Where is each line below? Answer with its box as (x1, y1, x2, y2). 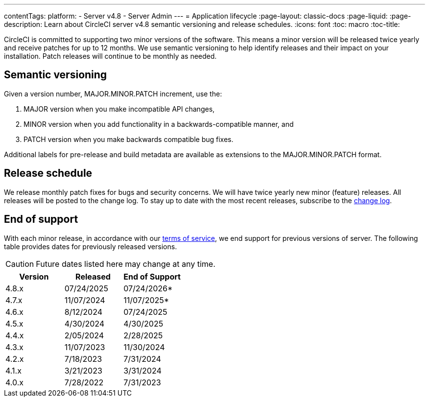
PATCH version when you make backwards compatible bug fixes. (24, 135, 234, 143)
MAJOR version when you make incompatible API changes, (24, 104, 215, 113)
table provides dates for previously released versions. (4, 242, 177, 251)
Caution (5, 259, 34, 269)
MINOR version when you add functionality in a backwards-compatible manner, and (24, 119, 294, 128)
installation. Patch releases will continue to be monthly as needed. (4, 52, 217, 60)
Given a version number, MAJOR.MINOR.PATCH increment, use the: (4, 89, 222, 98)
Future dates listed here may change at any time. (36, 259, 215, 269)
